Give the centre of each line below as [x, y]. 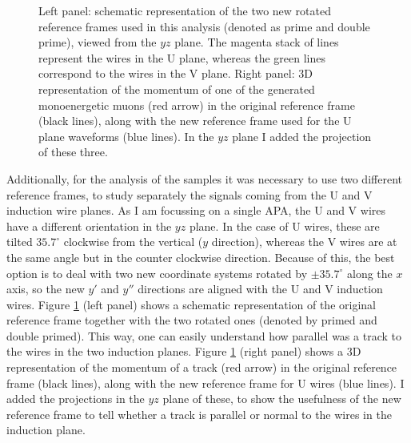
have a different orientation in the [89, 226]
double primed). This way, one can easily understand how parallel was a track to [204, 335]
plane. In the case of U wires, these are [284, 226]
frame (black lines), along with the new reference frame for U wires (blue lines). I [205, 383]
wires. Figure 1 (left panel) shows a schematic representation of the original [191, 304]
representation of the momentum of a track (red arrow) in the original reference [202, 367]
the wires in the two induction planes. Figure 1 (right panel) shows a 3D [184, 351]
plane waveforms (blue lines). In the [126, 136]
